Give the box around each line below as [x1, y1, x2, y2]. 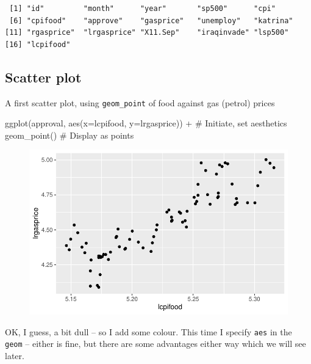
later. [5, 349, 24, 362]
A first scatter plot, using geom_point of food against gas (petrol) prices [5, 96, 275, 109]
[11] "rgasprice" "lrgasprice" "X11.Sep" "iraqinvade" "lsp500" [5, 28, 289, 37]
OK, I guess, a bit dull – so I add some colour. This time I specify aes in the [5, 325, 292, 338]
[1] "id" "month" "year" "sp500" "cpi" [9, 4, 276, 13]
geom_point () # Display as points [5, 128, 134, 141]
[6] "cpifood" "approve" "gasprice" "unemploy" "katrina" [9, 16, 293, 25]
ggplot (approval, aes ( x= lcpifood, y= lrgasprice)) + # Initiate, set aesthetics [5, 117, 287, 129]
